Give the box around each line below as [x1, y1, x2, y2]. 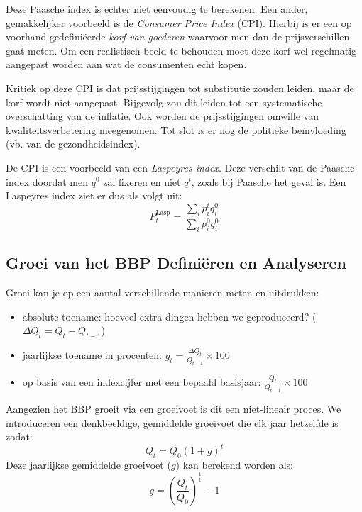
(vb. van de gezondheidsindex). [6, 136, 141, 151]
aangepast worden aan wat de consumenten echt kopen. [6, 57, 247, 72]
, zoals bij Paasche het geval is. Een [191, 174, 346, 189]
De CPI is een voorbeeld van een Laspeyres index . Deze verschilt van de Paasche [6, 160, 355, 174]
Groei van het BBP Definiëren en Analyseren [6, 252, 347, 274]
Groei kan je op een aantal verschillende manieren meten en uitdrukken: [6, 284, 319, 299]
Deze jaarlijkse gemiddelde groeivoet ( [6, 457, 171, 472]
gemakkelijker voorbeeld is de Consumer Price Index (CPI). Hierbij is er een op [6, 15, 352, 30]
